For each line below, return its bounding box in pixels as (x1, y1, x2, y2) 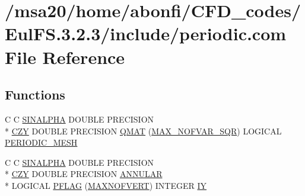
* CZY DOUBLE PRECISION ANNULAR (5, 168, 163, 180)
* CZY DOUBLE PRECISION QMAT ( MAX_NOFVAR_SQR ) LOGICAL (5, 124, 282, 137)
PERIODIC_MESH (5, 136, 78, 149)
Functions (5, 85, 65, 104)
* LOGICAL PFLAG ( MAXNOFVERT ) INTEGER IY (5, 179, 207, 191)
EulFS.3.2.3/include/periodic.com (5, 21, 287, 46)
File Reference (5, 44, 125, 69)
